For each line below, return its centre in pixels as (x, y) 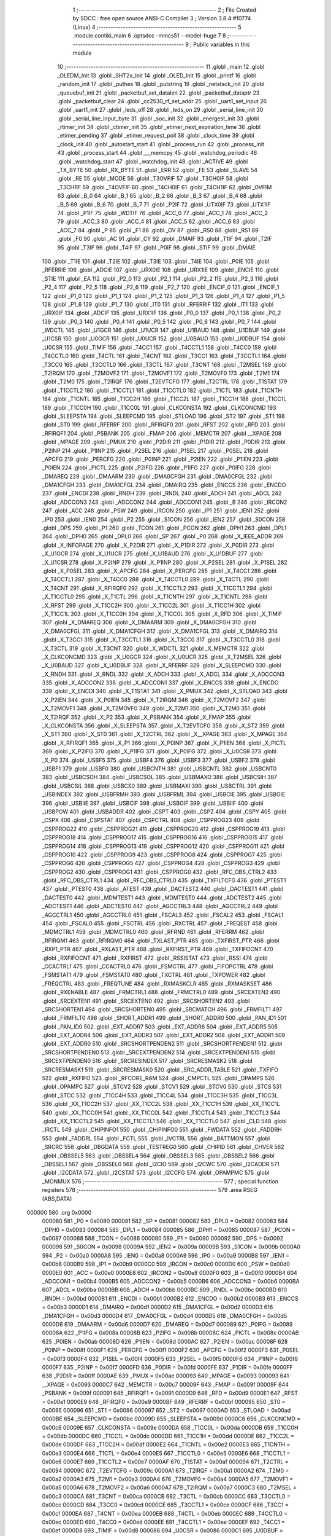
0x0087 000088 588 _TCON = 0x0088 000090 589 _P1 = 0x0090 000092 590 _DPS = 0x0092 (163, 1239)
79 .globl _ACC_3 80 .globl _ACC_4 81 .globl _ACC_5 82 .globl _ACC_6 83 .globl (156, 222)
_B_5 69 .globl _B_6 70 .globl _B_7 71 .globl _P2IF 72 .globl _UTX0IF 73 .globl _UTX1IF (164, 204)
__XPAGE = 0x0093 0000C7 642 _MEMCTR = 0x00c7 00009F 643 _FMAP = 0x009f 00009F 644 (165, 1384)
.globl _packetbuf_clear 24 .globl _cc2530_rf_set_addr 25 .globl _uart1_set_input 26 (162, 101)
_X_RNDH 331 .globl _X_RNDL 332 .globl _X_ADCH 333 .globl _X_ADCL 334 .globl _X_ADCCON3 (163, 674)
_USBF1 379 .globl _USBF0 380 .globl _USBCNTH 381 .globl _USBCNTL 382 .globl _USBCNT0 (159, 769)
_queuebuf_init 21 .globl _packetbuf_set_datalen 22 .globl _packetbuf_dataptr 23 (158, 93)
